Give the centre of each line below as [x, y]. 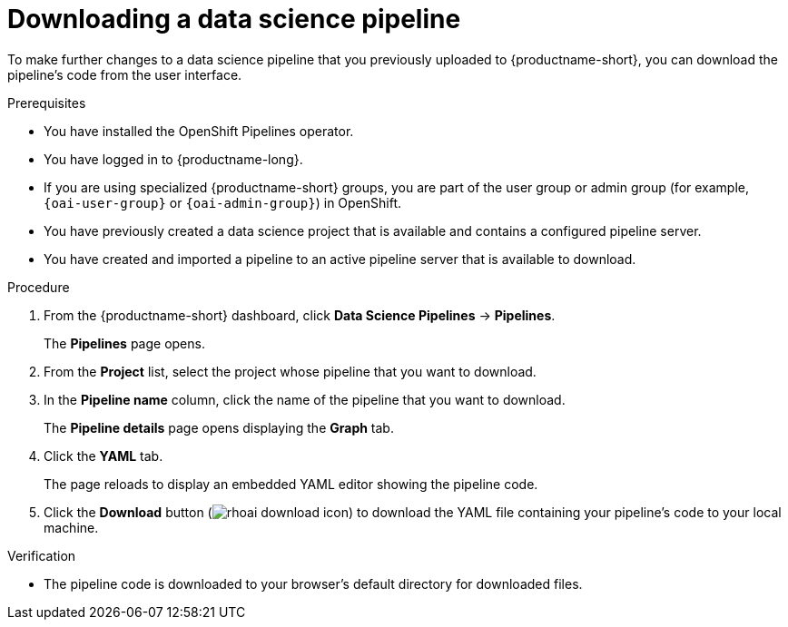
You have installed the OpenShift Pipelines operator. [199, 131]
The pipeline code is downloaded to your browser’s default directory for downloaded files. [313, 583]
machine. [71, 527]
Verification [42, 555]
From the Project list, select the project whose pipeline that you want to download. [290, 371]
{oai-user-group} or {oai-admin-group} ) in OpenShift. [223, 202]
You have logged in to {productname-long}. [173, 159]
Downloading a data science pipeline [234, 19]
